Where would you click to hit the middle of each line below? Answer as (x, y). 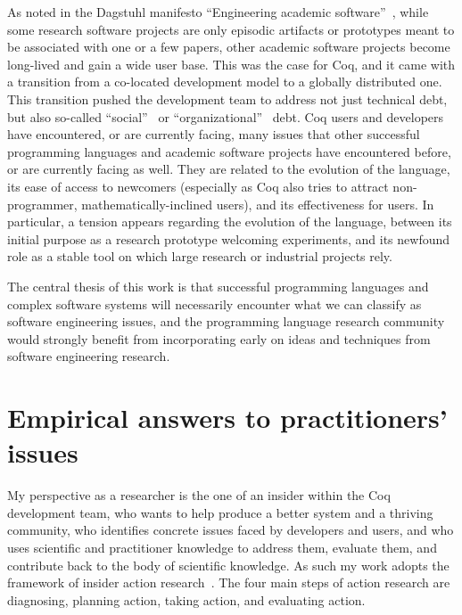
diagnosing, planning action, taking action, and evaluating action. (186, 599)
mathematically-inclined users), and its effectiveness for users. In (258, 204)
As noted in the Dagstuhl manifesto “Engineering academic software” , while (218, 12)
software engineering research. (89, 356)
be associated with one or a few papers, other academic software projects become (229, 47)
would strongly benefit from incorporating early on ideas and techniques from (219, 338)
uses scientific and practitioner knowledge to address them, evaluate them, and (222, 547)
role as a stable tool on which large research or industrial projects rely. (200, 256)
